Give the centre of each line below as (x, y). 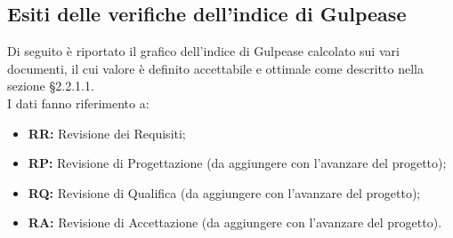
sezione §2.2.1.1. (51, 86)
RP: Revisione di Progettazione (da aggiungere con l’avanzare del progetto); (237, 163)
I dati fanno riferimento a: (78, 103)
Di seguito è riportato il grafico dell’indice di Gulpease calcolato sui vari (203, 51)
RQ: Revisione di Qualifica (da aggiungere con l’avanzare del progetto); (224, 192)
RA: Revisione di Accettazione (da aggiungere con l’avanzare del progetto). (235, 222)
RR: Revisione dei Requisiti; (107, 133)
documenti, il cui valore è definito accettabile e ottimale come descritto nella (215, 68)
